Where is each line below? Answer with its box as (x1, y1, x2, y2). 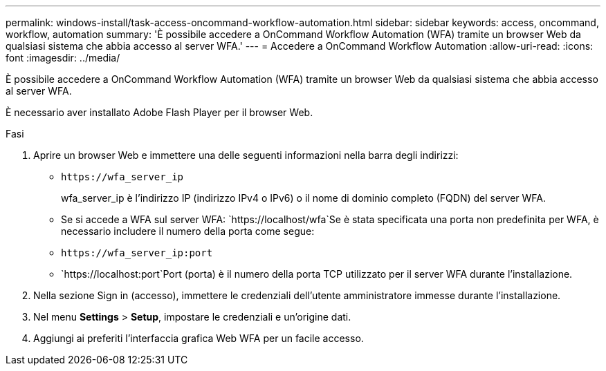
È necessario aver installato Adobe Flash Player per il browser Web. (6, 106, 313, 118)
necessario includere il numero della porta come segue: (61, 225, 315, 237)
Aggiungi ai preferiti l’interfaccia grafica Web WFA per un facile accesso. (33, 332, 364, 344)
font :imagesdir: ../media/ (6, 52, 120, 64)
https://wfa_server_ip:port (61, 247, 213, 258)
